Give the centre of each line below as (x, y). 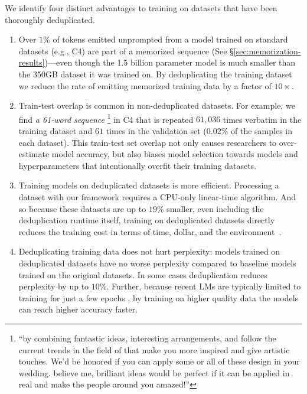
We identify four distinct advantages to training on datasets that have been (141, 8)
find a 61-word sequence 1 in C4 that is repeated (106, 118)
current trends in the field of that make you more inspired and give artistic (154, 349)
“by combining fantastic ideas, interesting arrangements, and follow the (147, 338)
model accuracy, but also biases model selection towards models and (175, 154)
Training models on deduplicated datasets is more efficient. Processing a (149, 185)
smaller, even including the (215, 208)
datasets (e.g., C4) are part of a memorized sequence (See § (126, 51)
